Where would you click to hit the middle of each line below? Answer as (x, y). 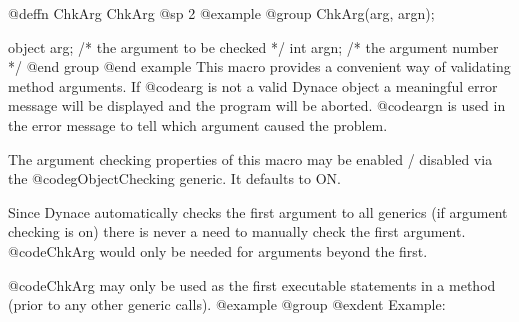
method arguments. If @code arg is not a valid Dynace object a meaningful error (253, 85)
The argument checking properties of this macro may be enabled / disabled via (250, 158)
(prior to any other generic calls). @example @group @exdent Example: (227, 304)
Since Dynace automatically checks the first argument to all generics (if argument (258, 211)
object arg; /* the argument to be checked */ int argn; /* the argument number (253, 46)
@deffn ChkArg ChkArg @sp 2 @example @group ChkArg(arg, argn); (221, 13)
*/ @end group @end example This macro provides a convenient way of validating (259, 66)
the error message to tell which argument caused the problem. (198, 124)
